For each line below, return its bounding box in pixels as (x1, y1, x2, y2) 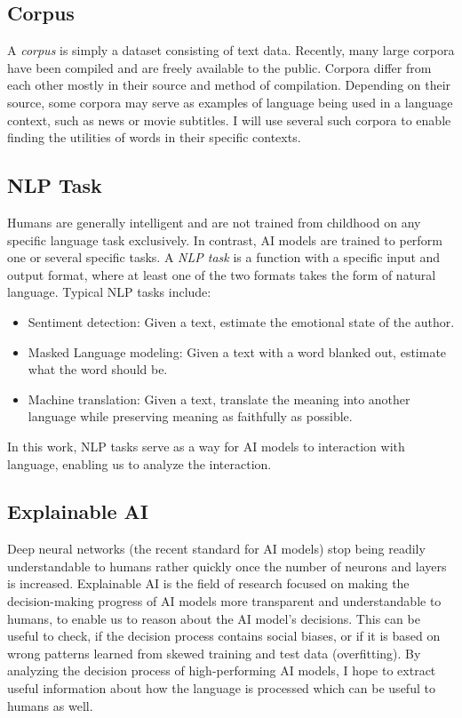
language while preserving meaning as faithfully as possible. (28, 407, 353, 426)
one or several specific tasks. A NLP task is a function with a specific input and (7, 248, 441, 267)
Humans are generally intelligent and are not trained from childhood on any (7, 212, 421, 231)
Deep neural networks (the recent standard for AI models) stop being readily (7, 539, 426, 558)
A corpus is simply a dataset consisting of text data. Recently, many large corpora (7, 41, 455, 60)
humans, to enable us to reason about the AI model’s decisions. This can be (7, 609, 420, 627)
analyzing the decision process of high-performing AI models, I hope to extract (7, 661, 436, 680)
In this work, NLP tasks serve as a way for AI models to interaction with (7, 436, 405, 455)
